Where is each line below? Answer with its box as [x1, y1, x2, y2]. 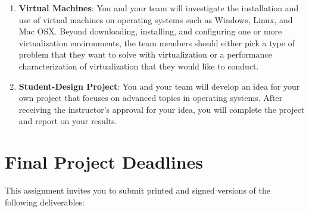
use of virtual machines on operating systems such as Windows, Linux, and [18, 13, 293, 26]
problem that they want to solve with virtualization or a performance [18, 48, 272, 61]
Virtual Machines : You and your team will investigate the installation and [18, 2, 299, 14]
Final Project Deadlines [5, 150, 204, 174]
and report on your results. [18, 115, 117, 127]
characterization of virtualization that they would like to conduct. [18, 59, 259, 72]
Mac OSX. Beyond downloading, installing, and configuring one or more [18, 25, 282, 37]
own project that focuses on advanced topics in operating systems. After [18, 91, 283, 104]
